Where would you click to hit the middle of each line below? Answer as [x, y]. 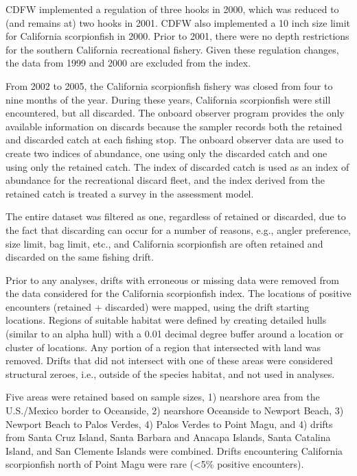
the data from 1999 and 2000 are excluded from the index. [128, 63]
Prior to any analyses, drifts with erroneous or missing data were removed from [172, 279]
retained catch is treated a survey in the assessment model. [130, 193]
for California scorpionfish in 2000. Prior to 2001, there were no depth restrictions [177, 36]
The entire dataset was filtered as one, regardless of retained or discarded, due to [176, 216]
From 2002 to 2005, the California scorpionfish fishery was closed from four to [169, 85]
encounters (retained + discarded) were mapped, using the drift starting [158, 306]
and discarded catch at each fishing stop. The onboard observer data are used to [175, 140]
